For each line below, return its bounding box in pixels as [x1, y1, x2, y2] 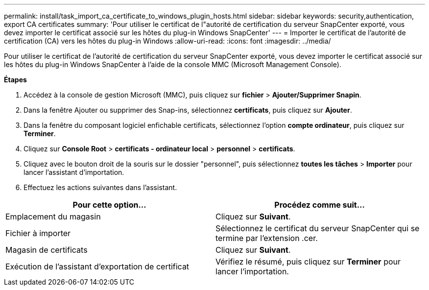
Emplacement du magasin [5, 212, 101, 221]
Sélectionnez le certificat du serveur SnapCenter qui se [215, 223, 420, 233]
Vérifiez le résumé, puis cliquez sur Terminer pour [215, 257, 401, 266]
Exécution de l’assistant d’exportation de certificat [5, 262, 190, 271]
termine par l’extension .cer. [215, 233, 318, 243]
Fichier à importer [5, 228, 71, 238]
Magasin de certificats [5, 245, 88, 255]
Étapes [4, 75, 27, 84]
